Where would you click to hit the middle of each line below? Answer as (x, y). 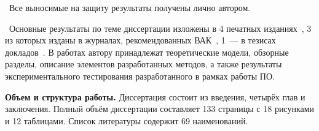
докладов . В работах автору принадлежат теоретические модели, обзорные (147, 52)
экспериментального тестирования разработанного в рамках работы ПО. (140, 76)
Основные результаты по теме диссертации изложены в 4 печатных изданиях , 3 (160, 28)
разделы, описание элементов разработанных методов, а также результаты (144, 64)
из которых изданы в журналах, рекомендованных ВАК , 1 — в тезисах (140, 40)
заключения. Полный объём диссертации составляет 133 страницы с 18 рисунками (160, 109)
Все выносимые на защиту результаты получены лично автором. (130, 7)
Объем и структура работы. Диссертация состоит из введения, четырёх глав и (155, 96)
